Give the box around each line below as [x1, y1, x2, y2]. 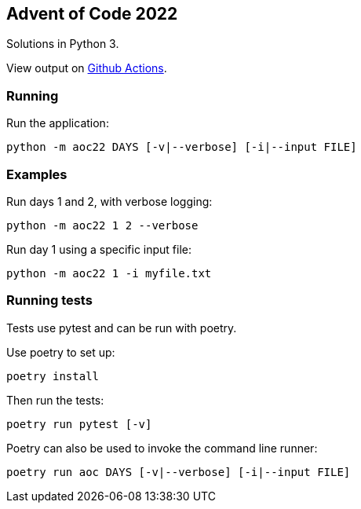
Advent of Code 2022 [6, 4, 178, 24]
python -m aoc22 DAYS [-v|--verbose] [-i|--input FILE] [6, 141, 357, 154]
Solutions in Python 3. [6, 37, 119, 51]
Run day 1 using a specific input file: [6, 242, 192, 256]
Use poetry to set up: [6, 345, 115, 359]
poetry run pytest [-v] [6, 417, 152, 430]
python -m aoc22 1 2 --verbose [6, 218, 199, 232]
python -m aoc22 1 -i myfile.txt [6, 266, 212, 280]
